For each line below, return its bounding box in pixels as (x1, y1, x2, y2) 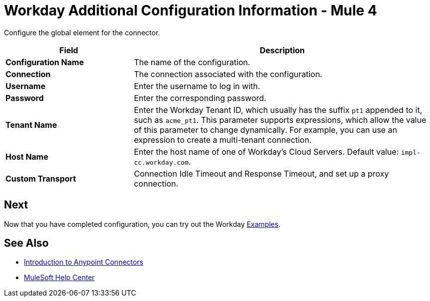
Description (259, 45, 305, 55)
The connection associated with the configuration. (134, 69, 322, 79)
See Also (4, 237, 49, 250)
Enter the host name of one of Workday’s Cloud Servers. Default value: (134, 146, 399, 157)
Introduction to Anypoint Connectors (24, 258, 143, 267)
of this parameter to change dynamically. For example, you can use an (134, 124, 397, 135)
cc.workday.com (134, 158, 189, 166)
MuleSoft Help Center (24, 273, 95, 282)
